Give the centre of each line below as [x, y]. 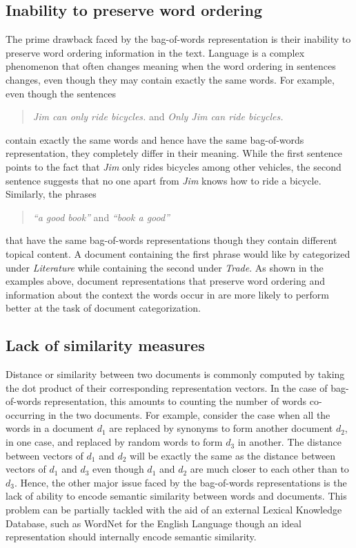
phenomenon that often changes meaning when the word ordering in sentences [171, 66]
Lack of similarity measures [105, 345]
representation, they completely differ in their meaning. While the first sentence [174, 153]
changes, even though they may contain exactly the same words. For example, [170, 79]
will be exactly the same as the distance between [233, 455]
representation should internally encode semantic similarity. [131, 537]
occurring [26, 414]
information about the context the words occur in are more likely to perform [167, 294]
